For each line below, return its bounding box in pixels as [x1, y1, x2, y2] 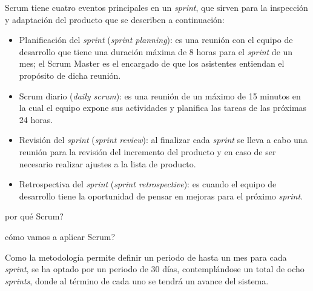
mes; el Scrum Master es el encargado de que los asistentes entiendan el [19, 57, 285, 70]
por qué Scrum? [5, 210, 64, 222]
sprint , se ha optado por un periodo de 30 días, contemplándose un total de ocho [5, 263, 305, 275]
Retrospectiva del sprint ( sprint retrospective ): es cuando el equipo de [19, 178, 277, 190]
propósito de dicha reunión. [19, 69, 121, 81]
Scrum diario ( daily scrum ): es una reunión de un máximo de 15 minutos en [19, 89, 301, 102]
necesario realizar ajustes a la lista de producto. [19, 157, 196, 170]
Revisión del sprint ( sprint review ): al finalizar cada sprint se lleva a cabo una [19, 133, 308, 146]
